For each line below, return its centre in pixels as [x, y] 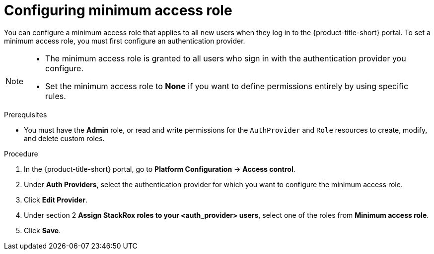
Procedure [21, 153]
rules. [56, 96]
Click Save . [42, 230]
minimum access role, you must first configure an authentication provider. [125, 41]
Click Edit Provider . [56, 200]
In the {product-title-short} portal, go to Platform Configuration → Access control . [160, 169]
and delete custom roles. [64, 138]
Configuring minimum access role [118, 10]
